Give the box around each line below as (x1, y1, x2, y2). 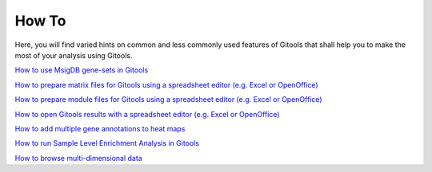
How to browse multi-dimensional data (14, 153, 143, 162)
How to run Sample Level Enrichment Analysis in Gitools (14, 139, 200, 148)
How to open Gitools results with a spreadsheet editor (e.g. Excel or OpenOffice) (14, 109, 280, 119)
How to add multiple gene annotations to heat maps (14, 123, 186, 133)
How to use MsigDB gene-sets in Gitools (14, 65, 149, 75)
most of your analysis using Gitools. (14, 50, 133, 60)
